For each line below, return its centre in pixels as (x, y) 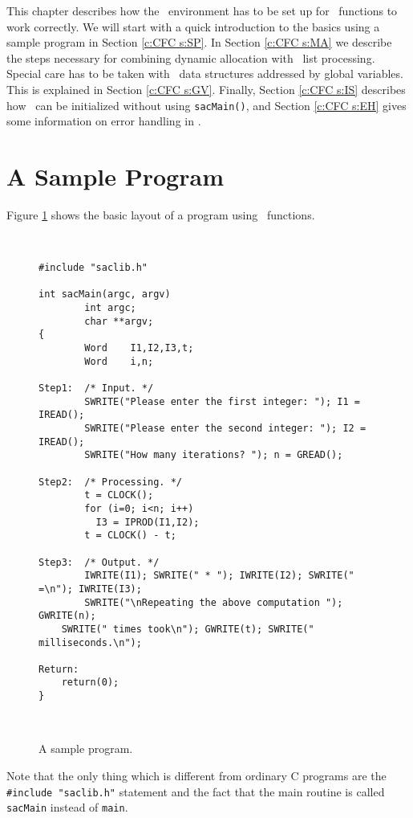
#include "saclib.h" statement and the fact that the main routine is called (196, 791)
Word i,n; (119, 361)
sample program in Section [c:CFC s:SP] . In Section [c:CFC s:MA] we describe (199, 42)
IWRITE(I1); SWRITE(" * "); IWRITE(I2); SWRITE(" (219, 576)
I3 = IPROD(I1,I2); (148, 522)
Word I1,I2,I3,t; (139, 348)
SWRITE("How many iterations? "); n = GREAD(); (214, 455)
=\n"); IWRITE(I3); (90, 589)
